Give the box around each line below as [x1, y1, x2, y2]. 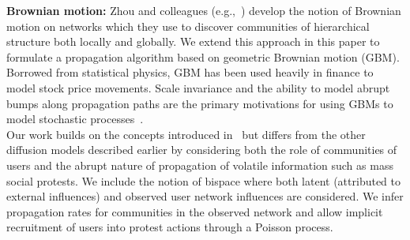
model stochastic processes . [6, 111, 144, 127]
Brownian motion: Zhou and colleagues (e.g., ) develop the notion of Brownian [6, 2, 401, 18]
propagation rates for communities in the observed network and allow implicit [6, 203, 383, 219]
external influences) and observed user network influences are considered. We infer [6, 188, 404, 204]
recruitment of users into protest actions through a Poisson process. [6, 219, 333, 235]
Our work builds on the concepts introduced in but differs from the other [6, 126, 366, 142]
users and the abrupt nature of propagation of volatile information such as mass [6, 156, 393, 173]
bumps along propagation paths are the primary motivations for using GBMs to [6, 95, 393, 111]
